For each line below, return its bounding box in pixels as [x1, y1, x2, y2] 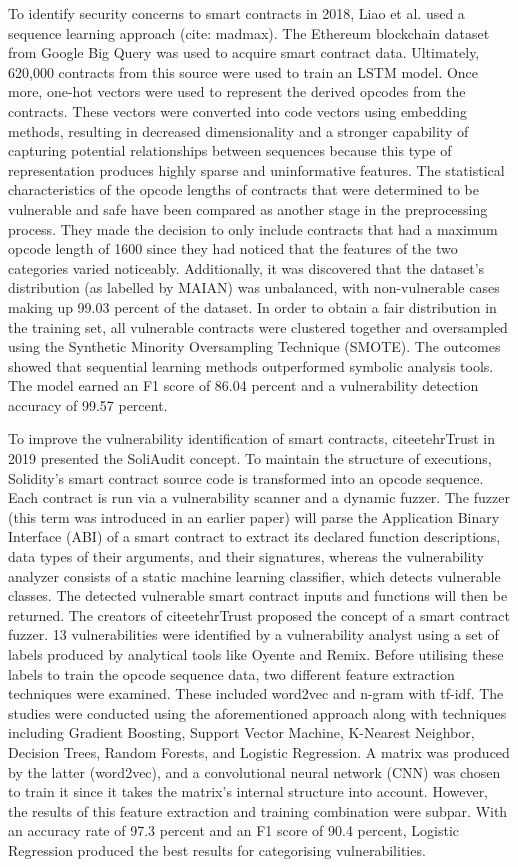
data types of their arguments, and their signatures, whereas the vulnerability [8, 546, 484, 567]
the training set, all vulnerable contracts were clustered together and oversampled [8, 316, 508, 337]
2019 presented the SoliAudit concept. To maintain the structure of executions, [8, 448, 492, 469]
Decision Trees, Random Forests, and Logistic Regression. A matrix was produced [8, 741, 510, 762]
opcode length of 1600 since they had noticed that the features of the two [8, 238, 458, 259]
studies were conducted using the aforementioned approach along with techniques [8, 702, 507, 723]
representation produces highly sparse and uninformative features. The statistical [8, 159, 505, 180]
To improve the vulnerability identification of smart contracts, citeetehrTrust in [8, 428, 495, 449]
